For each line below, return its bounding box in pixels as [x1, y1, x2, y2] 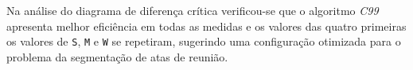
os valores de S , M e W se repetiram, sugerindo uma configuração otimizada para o [6, 33, 401, 50]
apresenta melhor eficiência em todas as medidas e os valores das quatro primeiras [6, 17, 407, 34]
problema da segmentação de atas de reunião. [6, 48, 228, 64]
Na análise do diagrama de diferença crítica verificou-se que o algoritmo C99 [6, 2, 379, 18]
